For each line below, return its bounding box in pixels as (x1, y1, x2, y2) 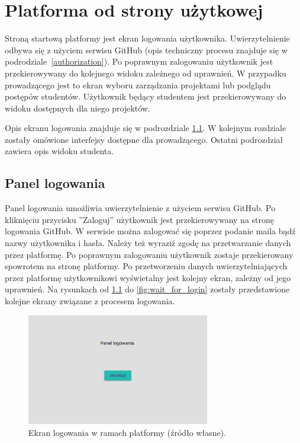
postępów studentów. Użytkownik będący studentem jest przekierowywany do (5, 90, 286, 103)
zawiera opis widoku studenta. (5, 145, 114, 157)
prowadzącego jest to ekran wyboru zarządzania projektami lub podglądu (5, 78, 271, 91)
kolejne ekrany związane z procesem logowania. (5, 295, 175, 307)
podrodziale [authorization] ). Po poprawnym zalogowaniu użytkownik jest (5, 55, 273, 68)
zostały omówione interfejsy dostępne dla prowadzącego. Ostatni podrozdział (5, 133, 283, 145)
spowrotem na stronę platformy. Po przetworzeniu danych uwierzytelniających (5, 260, 288, 272)
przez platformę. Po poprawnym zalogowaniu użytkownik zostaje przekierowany (5, 248, 293, 260)
